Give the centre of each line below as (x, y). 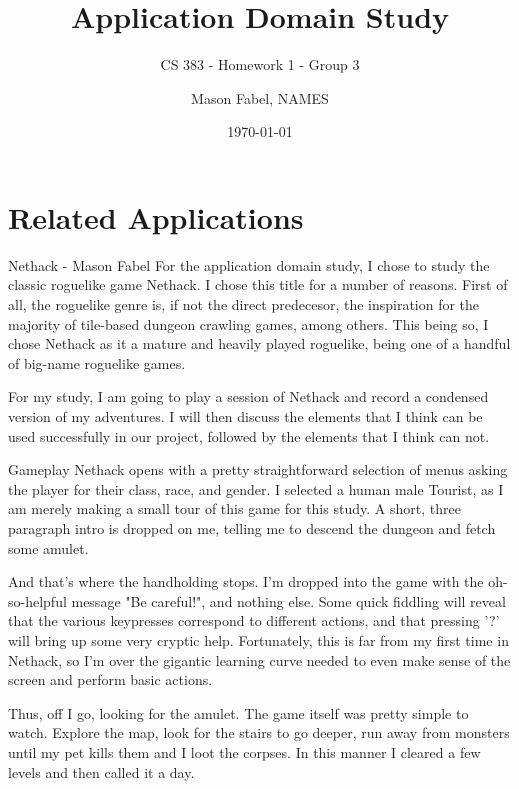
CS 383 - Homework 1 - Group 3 (260, 64)
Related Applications (156, 216)
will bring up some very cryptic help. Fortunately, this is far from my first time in (258, 639)
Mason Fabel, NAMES (260, 97)
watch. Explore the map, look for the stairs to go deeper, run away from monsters (259, 732)
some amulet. (48, 547)
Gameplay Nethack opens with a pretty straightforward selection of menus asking (258, 469)
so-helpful (37, 600)
